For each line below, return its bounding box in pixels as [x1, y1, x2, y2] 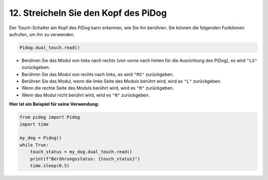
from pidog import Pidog [19, 114, 80, 120]
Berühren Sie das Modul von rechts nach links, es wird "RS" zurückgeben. [21, 71, 174, 77]
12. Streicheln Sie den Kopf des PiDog [9, 7, 167, 18]
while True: [19, 142, 49, 148]
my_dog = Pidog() [19, 135, 62, 141]
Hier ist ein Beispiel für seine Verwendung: [9, 101, 99, 107]
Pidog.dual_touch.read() [19, 45, 80, 50]
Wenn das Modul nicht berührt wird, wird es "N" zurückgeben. [21, 92, 150, 98]
